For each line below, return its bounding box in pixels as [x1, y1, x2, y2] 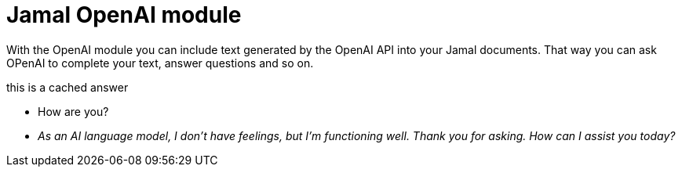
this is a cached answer [6, 80, 129, 94]
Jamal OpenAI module [6, 2, 242, 28]
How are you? [38, 104, 109, 118]
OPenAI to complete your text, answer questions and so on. [6, 56, 314, 70]
